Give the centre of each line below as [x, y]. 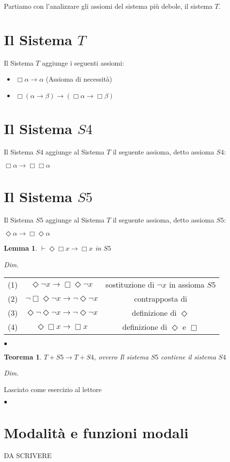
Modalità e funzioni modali [96, 432]
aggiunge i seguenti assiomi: [83, 62]
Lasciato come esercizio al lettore [53, 389]
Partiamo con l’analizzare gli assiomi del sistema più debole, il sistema [108, 6]
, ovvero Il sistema [121, 356]
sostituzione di [130, 284]
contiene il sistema [189, 356]
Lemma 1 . [21, 248]
